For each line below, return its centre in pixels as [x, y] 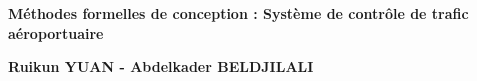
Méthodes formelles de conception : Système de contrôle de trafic [238, 13]
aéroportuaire [56, 32]
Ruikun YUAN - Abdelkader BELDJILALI [161, 66]
